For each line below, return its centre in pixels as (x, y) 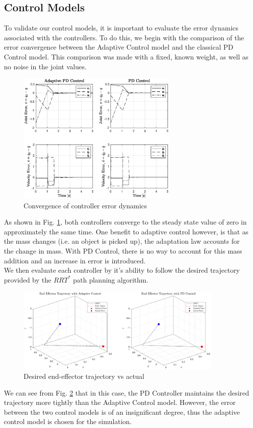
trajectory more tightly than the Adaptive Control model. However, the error (120, 402)
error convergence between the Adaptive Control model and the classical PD (119, 47)
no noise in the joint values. (45, 66)
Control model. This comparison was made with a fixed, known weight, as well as (126, 56)
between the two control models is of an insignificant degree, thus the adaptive (122, 412)
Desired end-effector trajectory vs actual (84, 376)
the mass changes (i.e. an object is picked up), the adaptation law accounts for (122, 241)
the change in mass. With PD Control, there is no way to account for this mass (123, 251)
